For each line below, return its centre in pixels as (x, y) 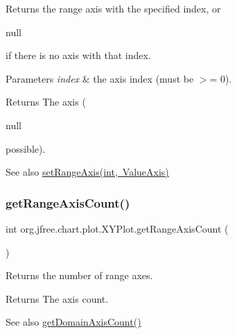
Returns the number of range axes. (79, 275)
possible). (26, 148)
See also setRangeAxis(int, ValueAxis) (87, 172)
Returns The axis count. (57, 298)
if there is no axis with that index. (78, 55)
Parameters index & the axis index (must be (100, 78)
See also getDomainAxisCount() (73, 322)
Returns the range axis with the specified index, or (113, 8)
